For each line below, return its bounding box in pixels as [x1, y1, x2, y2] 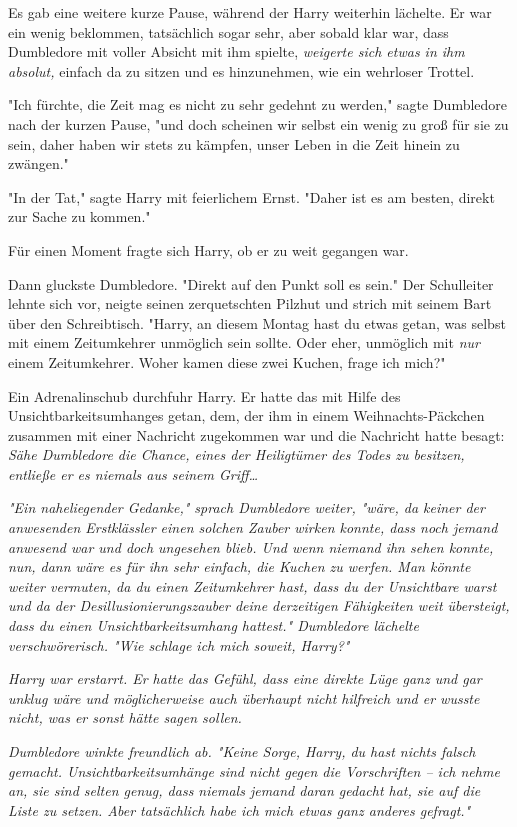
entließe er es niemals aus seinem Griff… [8, 463, 259, 484]
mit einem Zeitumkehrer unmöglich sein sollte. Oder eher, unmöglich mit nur [8, 332, 480, 353]
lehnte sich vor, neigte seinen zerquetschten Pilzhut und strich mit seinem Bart [8, 293, 492, 314]
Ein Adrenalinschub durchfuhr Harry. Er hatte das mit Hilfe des [8, 385, 401, 406]
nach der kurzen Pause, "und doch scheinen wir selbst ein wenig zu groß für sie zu [8, 113, 509, 134]
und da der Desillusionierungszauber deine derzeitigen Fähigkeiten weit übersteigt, [8, 595, 510, 616]
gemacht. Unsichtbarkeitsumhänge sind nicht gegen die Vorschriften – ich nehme [8, 760, 500, 781]
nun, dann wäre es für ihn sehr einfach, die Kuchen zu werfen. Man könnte [8, 556, 471, 577]
